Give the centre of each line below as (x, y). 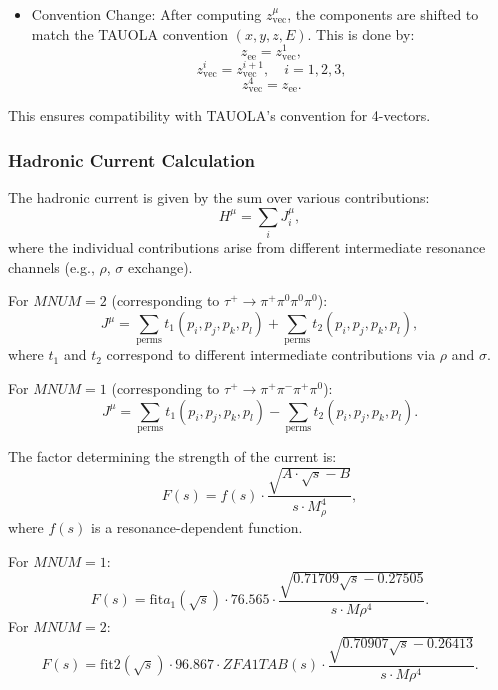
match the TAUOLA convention (129, 33)
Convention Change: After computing (146, 14)
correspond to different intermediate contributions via (271, 354)
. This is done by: (361, 33)
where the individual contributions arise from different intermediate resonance (247, 247)
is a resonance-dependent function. (197, 526)
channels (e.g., (51, 266)
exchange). (160, 266)
